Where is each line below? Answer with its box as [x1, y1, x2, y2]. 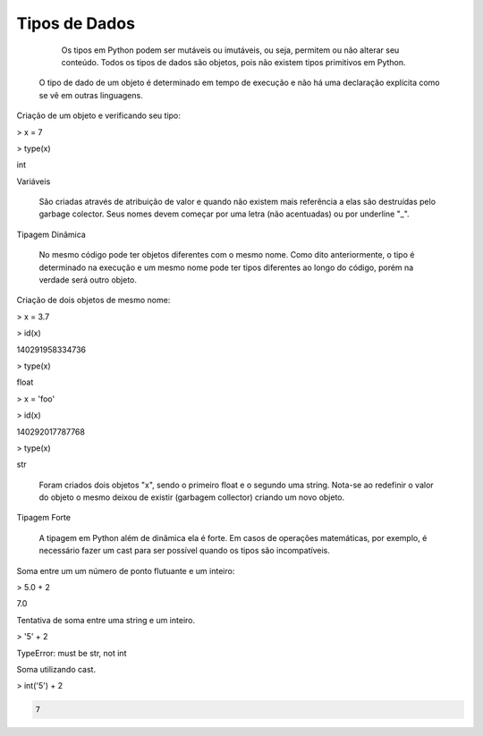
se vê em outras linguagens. [38, 89, 143, 100]
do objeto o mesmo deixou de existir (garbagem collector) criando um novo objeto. [38, 492, 345, 503]
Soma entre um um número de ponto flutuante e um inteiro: [16, 565, 235, 576]
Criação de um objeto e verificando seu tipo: [16, 110, 181, 121]
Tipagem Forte [16, 512, 72, 523]
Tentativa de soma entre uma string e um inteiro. [16, 614, 196, 625]
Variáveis [16, 175, 51, 187]
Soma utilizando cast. [16, 664, 97, 674]
